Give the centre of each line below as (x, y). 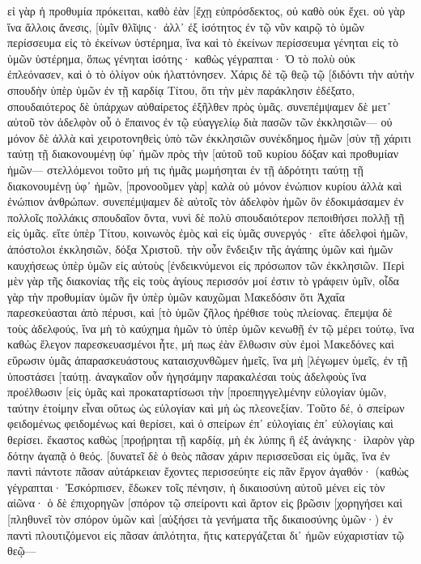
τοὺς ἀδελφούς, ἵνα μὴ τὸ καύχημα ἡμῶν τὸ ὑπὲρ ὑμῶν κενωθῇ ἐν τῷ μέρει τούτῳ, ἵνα (211, 328)
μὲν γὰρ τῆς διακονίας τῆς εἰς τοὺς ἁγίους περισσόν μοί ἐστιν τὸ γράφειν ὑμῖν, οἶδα (203, 281)
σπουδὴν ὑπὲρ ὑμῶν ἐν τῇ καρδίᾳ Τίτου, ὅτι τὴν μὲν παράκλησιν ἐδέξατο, (181, 90)
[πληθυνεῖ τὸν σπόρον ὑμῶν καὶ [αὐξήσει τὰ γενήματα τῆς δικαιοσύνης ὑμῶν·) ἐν (200, 519)
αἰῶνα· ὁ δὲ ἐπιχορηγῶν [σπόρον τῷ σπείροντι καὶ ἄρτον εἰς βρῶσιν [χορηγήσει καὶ (205, 503)
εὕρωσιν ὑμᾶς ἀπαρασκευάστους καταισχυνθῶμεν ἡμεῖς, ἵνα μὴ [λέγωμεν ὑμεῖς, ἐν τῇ (208, 360)
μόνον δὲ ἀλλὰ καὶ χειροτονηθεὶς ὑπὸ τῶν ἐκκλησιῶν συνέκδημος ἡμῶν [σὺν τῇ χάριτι (209, 137)
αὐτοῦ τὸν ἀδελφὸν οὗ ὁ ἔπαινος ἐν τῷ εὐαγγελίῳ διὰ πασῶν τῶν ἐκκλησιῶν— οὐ (200, 122)
